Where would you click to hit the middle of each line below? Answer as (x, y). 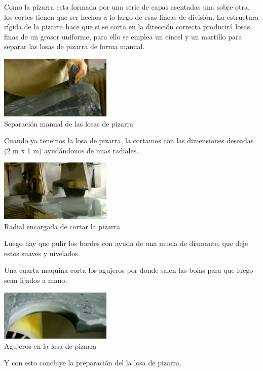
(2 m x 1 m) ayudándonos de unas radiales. (71, 150)
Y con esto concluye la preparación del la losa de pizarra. (93, 363)
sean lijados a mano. (36, 280)
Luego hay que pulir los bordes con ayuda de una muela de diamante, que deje (126, 243)
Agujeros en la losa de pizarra (50, 345)
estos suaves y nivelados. (42, 253)
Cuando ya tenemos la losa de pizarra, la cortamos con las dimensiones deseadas (129, 140)
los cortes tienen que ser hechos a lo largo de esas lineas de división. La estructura (131, 16)
